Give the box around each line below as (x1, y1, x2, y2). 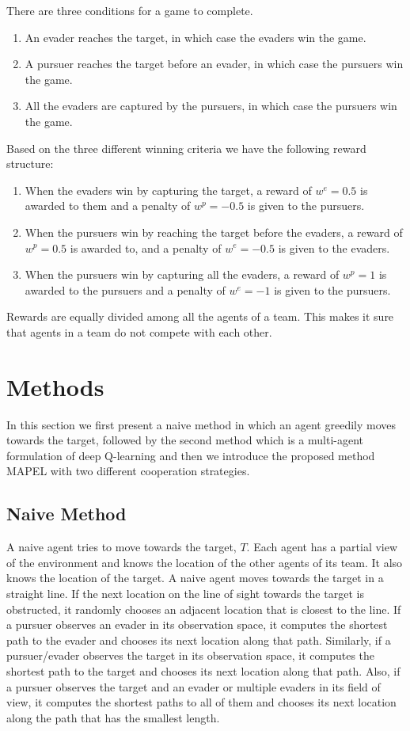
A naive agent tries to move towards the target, (6, 539, 237, 555)
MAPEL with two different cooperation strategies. (6, 463, 250, 479)
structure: (6, 155, 54, 172)
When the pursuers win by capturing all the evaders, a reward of (25, 266, 340, 283)
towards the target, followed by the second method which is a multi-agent (6, 432, 363, 448)
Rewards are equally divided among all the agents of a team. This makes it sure (6, 308, 394, 325)
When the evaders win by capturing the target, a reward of (25, 181, 312, 198)
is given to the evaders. (278, 239, 390, 256)
